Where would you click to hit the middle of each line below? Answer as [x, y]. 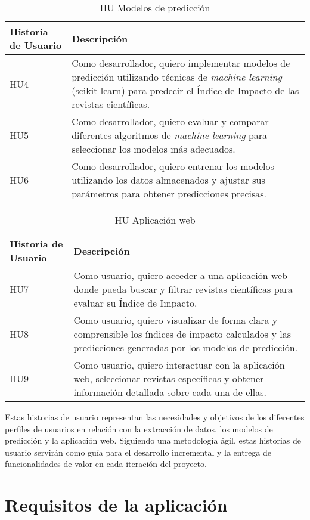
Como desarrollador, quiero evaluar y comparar [170, 121]
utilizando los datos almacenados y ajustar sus [168, 180]
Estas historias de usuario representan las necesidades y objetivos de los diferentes [155, 417]
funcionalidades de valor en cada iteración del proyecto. [106, 464]
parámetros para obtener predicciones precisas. [169, 194]
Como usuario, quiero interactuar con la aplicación [179, 365]
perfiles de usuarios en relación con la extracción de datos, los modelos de [139, 428]
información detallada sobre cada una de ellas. [170, 392]
